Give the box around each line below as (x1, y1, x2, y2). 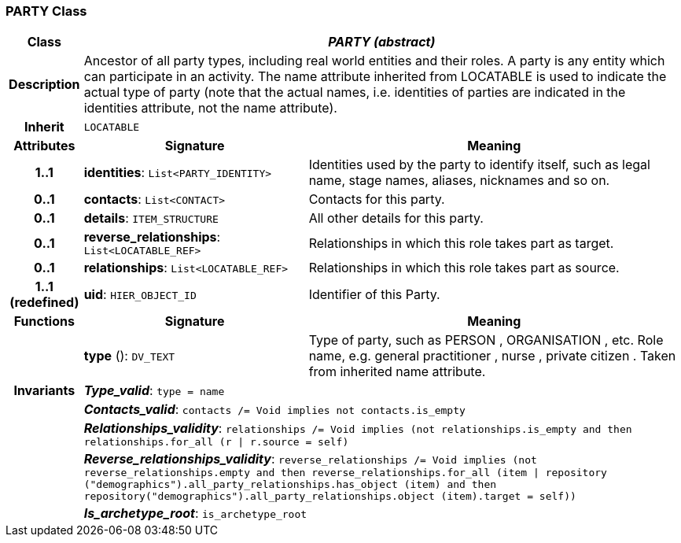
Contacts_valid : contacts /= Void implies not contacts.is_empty (83, 401, 466, 418)
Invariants (13, 382, 75, 399)
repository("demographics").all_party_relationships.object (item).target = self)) (83, 490, 576, 503)
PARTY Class (6, 3, 87, 19)
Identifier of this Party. (308, 286, 440, 303)
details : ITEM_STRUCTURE (83, 210, 219, 227)
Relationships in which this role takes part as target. (308, 235, 614, 251)
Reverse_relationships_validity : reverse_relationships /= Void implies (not (83, 451, 537, 467)
